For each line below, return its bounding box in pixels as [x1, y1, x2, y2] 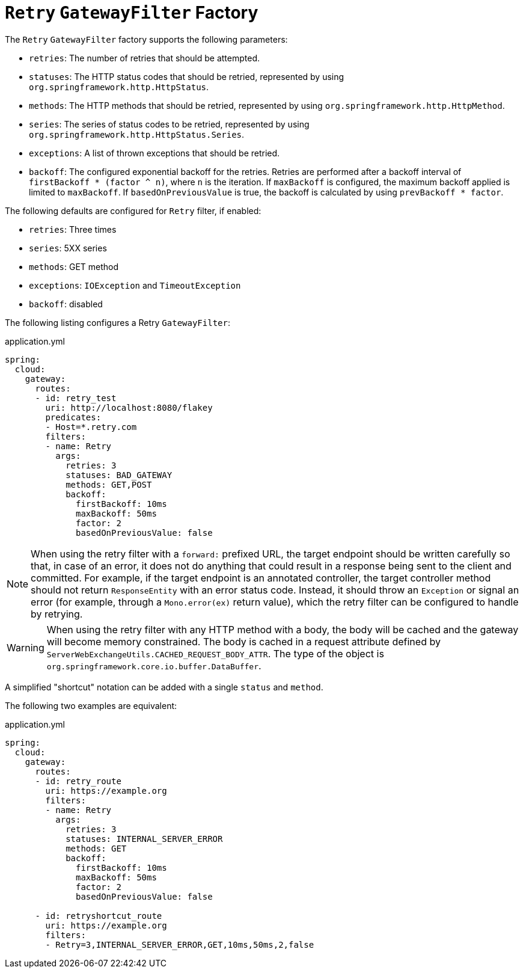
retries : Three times [29, 224, 117, 235]
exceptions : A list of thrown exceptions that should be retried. [29, 147, 280, 158]
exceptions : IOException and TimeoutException [29, 280, 241, 290]
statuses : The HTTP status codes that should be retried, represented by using [29, 71, 344, 82]
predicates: [45, 412, 102, 422]
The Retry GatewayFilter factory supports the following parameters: [5, 34, 288, 45]
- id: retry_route [35, 776, 121, 786]
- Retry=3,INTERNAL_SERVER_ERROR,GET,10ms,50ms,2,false [45, 939, 314, 950]
